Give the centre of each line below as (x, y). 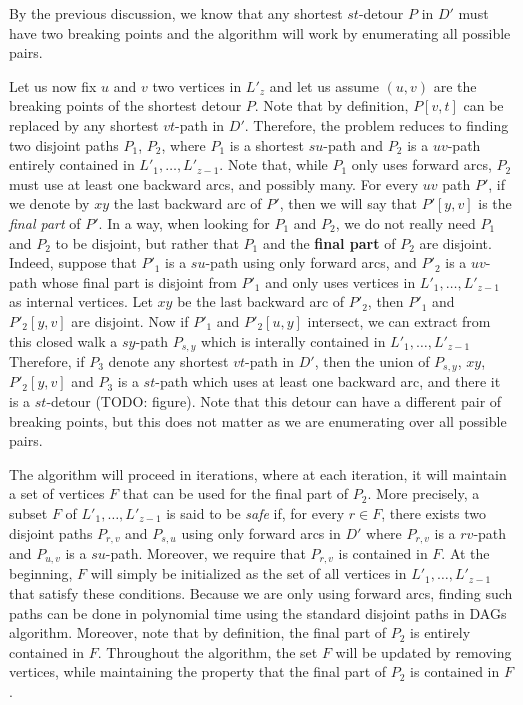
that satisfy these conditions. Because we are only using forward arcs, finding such (261, 593)
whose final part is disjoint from (139, 281)
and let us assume (324, 85)
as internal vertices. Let (81, 301)
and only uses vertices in (340, 281)
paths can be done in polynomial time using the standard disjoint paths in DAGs (258, 612)
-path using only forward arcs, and (311, 262)
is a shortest (266, 144)
